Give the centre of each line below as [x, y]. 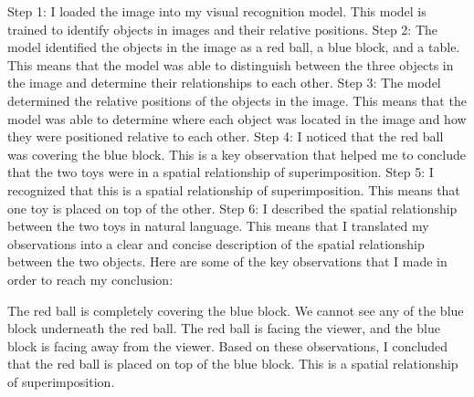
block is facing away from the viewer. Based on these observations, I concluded [228, 345]
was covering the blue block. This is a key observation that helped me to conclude [237, 154]
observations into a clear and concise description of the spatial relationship [216, 243]
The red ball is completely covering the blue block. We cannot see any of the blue [236, 310]
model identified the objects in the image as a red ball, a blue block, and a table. [234, 47]
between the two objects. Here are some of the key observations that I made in [227, 261]
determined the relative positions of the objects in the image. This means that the [237, 100]
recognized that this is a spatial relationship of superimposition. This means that [234, 189]
